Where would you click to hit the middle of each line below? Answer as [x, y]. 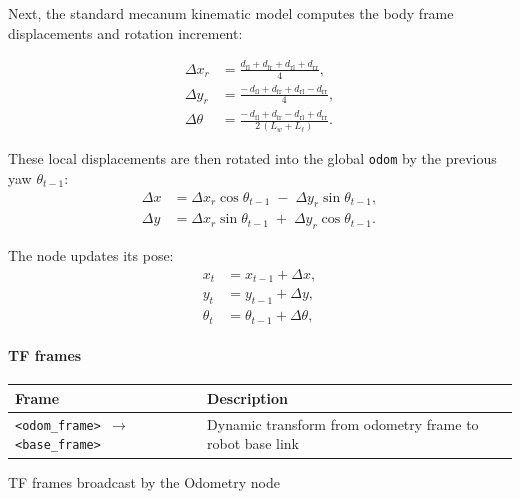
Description [248, 397]
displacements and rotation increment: [125, 32]
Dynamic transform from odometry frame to [343, 423]
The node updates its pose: [91, 255]
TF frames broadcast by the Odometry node [144, 481]
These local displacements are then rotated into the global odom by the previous [252, 158]
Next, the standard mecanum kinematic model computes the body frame [231, 13]
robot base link [253, 443]
